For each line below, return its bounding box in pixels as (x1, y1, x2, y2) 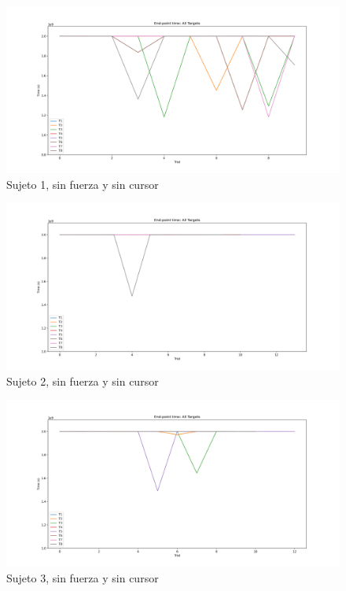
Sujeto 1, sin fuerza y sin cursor (6, 175, 159, 192)
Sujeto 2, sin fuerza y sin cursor (6, 372, 159, 389)
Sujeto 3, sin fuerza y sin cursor (6, 569, 159, 585)
